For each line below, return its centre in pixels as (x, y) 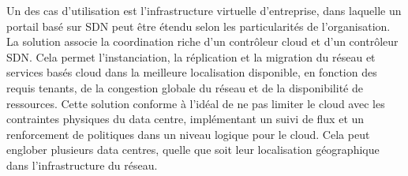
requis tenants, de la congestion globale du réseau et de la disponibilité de (185, 87)
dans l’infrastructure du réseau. (82, 165)
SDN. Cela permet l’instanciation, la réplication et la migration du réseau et (191, 56)
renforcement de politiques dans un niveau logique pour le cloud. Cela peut (188, 134)
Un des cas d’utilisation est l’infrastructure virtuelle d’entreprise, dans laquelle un (204, 10)
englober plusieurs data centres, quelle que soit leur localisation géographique (193, 150)
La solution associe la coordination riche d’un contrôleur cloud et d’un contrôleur (202, 41)
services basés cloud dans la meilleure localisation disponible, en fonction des (192, 72)
